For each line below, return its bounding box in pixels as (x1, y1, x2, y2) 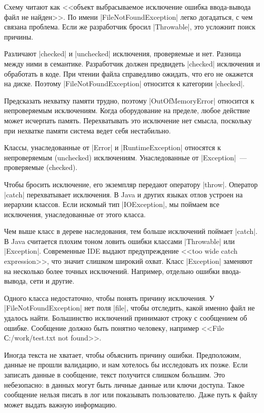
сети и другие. (30, 276, 75, 286)
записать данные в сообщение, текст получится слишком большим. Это (4, 369, 225, 380)
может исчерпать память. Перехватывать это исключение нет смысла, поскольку (4, 115, 252, 125)
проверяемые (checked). (4, 162, 78, 173)
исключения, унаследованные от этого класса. (4, 209, 146, 219)
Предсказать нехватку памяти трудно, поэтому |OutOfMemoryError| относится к (4, 95, 254, 106)
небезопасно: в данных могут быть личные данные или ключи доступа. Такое (4, 379, 245, 390)
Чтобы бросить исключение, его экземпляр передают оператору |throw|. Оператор (4, 179, 258, 189)
